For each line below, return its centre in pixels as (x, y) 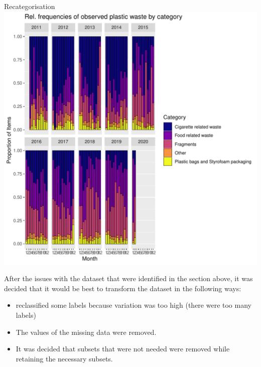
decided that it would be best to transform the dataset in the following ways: (123, 288)
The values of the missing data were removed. (86, 332)
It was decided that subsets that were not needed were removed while (123, 349)
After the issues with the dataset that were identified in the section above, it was (128, 278)
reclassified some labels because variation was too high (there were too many (134, 305)
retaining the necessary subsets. (64, 358)
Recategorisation (30, 6)
